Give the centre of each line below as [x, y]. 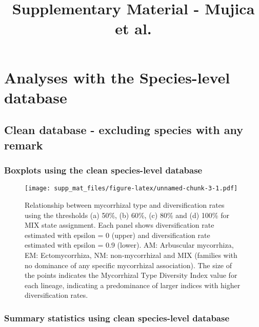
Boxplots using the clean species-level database [103, 170]
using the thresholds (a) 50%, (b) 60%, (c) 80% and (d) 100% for [127, 215]
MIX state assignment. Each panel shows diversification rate [119, 225]
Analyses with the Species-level [117, 77]
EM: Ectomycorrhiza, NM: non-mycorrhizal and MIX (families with [131, 255]
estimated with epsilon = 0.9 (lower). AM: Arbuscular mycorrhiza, [129, 245]
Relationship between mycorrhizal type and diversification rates [125, 204]
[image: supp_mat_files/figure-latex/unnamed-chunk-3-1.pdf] [131, 189]
